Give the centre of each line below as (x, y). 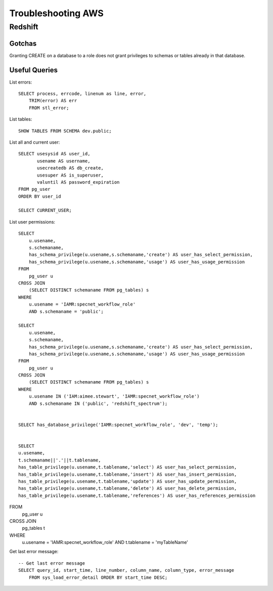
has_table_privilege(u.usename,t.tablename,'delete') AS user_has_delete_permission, (128, 489)
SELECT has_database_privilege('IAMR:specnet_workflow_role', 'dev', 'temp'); (118, 425)
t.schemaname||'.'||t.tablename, (60, 460)
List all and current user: (35, 142)
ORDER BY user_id (40, 196)
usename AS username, (64, 161)
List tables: (21, 119)
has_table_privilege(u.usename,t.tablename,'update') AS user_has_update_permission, (128, 481)
